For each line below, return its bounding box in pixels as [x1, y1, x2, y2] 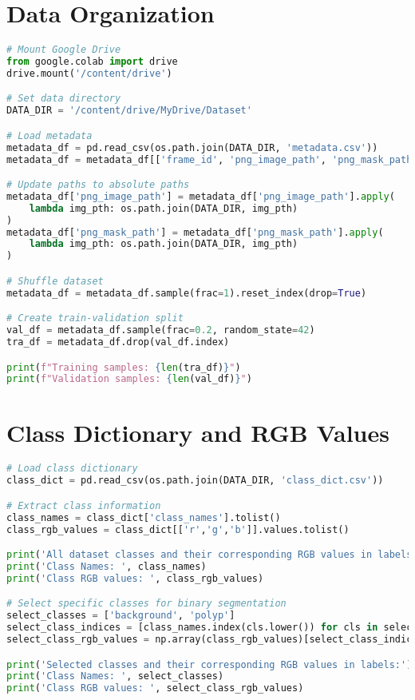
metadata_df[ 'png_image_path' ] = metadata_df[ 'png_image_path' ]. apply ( [6, 190, 395, 202]
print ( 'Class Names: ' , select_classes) [6, 670, 224, 682]
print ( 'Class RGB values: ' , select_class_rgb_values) [6, 682, 304, 694]
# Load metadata [6, 129, 93, 141]
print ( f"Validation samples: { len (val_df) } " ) [6, 373, 252, 385]
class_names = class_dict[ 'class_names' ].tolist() [6, 511, 281, 523]
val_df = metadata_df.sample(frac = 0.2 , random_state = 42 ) [6, 324, 315, 336]
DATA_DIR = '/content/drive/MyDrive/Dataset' [6, 105, 252, 117]
